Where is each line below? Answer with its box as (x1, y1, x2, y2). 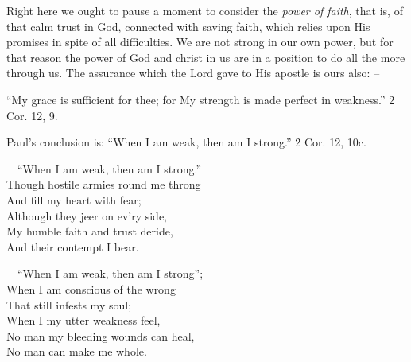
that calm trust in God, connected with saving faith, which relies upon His (6, 18, 370, 34)
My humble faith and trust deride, (6, 223, 173, 239)
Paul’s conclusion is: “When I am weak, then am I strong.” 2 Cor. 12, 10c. (6, 134, 366, 150)
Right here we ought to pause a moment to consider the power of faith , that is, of (6, 2, 403, 18)
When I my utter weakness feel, (6, 312, 161, 329)
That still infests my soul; (6, 296, 132, 313)
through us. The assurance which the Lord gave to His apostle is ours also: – (6, 64, 380, 81)
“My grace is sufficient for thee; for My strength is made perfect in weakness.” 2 (6, 91, 395, 107)
